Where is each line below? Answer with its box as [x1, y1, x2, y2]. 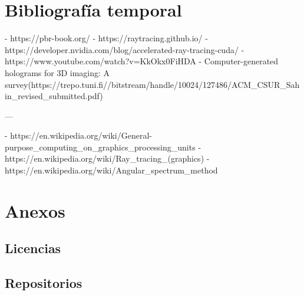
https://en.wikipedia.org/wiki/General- [10, 129, 152, 142]
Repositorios [5, 274, 82, 292]
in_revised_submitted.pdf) [5, 90, 103, 102]
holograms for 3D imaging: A [5, 66, 110, 78]
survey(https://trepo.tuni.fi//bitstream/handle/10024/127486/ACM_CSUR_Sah [5, 78, 300, 90]
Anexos [5, 198, 65, 222]
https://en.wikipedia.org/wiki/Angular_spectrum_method [5, 164, 218, 176]
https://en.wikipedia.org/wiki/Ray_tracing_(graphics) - [5, 152, 210, 165]
